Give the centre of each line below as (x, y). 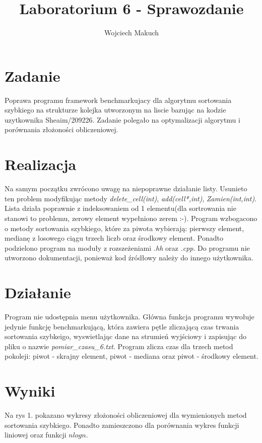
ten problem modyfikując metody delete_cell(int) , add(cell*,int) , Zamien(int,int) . (131, 198)
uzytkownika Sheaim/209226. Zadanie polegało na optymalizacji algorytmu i (122, 119)
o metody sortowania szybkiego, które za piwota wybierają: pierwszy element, (124, 228)
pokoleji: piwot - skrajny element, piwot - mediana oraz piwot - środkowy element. (132, 356)
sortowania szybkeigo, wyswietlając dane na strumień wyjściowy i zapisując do (126, 336)
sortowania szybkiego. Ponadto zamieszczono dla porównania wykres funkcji (122, 425)
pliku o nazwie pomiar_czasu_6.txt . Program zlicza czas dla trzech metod (119, 346)
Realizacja (41, 164)
